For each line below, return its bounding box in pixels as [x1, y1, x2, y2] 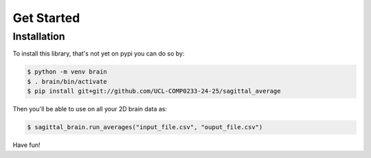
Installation [12, 30, 65, 43]
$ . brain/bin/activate [27, 78, 108, 85]
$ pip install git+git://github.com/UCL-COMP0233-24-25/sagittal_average [27, 87, 281, 95]
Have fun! [12, 141, 41, 149]
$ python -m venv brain [27, 68, 108, 76]
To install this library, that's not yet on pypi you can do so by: [12, 49, 185, 58]
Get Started [12, 10, 80, 25]
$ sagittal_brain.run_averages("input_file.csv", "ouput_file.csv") [27, 124, 263, 131]
